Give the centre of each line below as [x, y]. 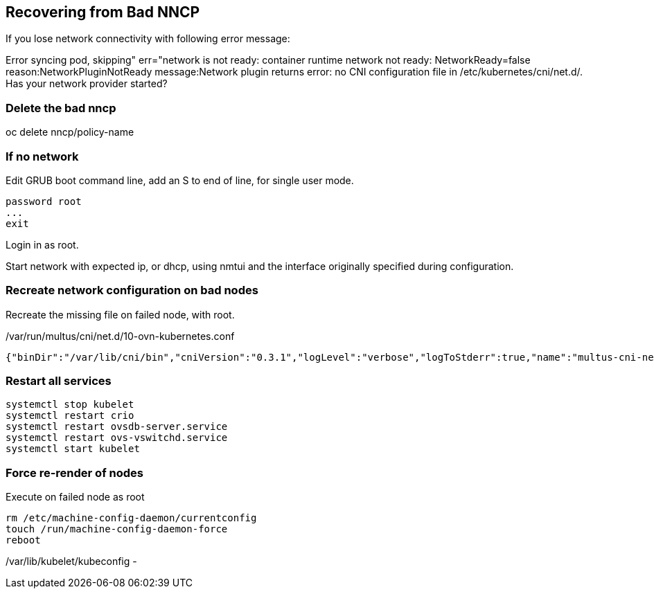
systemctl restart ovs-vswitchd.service [117, 438]
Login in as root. [42, 244]
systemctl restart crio [70, 416]
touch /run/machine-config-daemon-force [117, 529]
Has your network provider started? [87, 84]
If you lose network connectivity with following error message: [148, 39]
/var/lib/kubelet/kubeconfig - [71, 561]
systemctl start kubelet [73, 449]
